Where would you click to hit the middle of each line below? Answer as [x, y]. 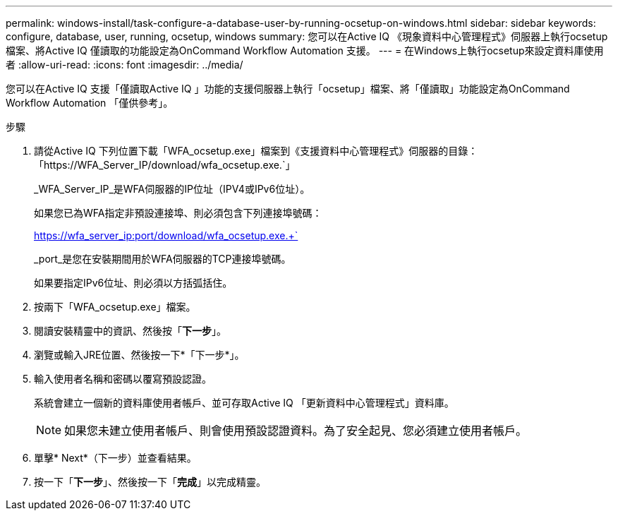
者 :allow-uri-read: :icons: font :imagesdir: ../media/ [125, 65]
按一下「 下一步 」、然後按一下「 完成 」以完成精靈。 [150, 482]
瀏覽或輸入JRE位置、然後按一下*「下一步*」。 [139, 355]
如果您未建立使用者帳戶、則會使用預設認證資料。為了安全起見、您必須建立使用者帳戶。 [296, 431]
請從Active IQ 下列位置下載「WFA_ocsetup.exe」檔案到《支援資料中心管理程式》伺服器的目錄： [256, 151]
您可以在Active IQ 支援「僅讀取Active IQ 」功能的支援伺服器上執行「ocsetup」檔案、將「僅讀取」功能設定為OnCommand [288, 89]
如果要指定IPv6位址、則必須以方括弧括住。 [133, 283]
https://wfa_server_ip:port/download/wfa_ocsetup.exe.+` [166, 235]
